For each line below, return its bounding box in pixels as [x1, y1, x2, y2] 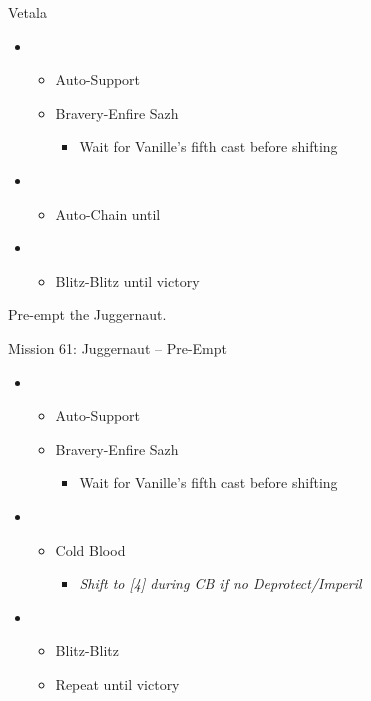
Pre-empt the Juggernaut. [8, 304, 167, 325]
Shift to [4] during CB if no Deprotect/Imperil [79, 573, 362, 594]
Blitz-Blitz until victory [55, 270, 200, 291]
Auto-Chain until [55, 203, 161, 224]
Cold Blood [55, 539, 126, 560]
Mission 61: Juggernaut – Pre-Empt [8, 337, 228, 358]
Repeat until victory [55, 673, 180, 694]
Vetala [8, 2, 47, 22]
